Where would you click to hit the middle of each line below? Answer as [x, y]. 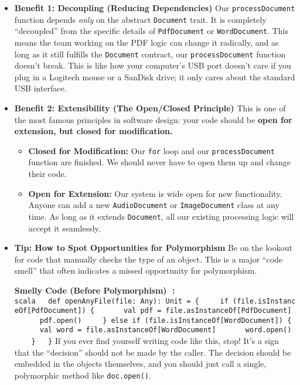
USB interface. [40, 88]
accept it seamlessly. [64, 228]
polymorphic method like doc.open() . [83, 375]
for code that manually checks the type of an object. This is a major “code [149, 259]
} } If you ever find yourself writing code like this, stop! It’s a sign [155, 341]
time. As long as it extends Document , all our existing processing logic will [161, 216]
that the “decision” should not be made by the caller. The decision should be [153, 352]
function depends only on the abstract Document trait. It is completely [140, 19]
